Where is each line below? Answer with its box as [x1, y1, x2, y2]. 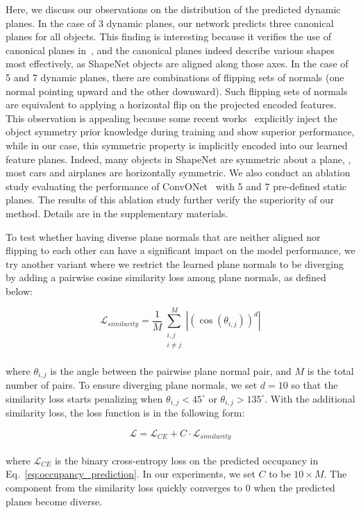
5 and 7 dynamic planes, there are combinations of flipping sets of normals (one [6, 69, 344, 84]
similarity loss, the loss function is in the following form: [6, 405, 245, 420]
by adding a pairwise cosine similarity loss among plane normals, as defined [6, 270, 326, 285]
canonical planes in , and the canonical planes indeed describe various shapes [6, 42, 335, 57]
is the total [307, 363, 354, 378]
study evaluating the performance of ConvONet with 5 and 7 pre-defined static [6, 178, 347, 193]
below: [6, 283, 33, 298]
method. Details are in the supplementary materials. [6, 205, 228, 220]
